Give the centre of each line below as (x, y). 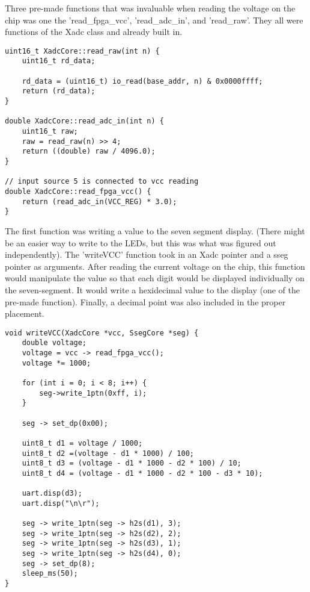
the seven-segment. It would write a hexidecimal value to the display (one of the (152, 289)
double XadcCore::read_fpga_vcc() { (78, 191)
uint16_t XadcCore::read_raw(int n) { (82, 51)
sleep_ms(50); (50, 574)
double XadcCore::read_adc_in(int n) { (84, 121)
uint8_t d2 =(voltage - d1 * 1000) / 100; (108, 453)
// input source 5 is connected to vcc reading (102, 182)
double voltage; (54, 343)
